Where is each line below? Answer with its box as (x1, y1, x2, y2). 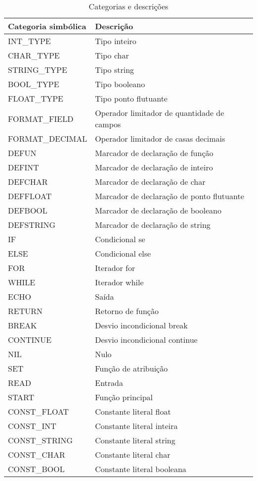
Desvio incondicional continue (95, 334, 198, 345)
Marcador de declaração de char (95, 176, 206, 187)
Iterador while (95, 276, 144, 288)
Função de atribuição (95, 363, 168, 374)
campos (95, 118, 121, 130)
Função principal (95, 391, 153, 403)
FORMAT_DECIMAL (8, 133, 87, 144)
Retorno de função (95, 305, 159, 317)
